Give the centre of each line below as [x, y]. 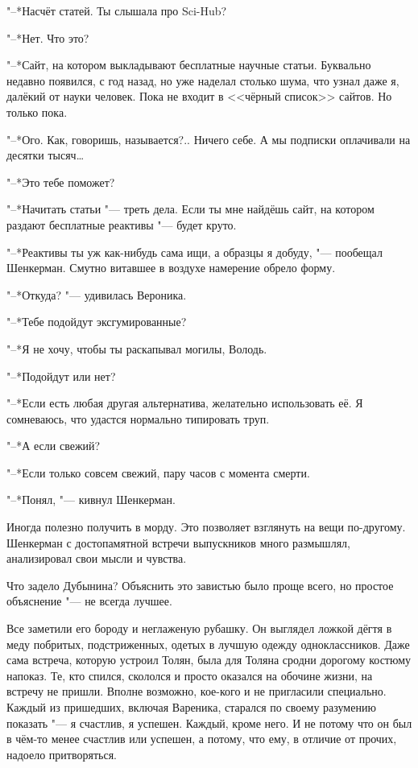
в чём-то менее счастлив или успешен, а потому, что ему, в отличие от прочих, [202, 739]
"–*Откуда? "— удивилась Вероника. [97, 294]
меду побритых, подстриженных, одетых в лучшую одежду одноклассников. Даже [208, 644]
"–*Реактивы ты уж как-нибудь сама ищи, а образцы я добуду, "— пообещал [195, 252]
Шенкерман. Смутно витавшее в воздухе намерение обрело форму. [171, 268]
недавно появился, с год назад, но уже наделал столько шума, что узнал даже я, [203, 80]
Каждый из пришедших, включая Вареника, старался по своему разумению [191, 707]
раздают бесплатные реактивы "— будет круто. [122, 224]
